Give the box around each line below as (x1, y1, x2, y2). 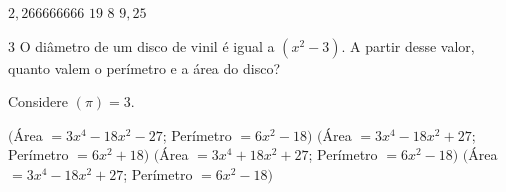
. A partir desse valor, (341, 35, 475, 56)
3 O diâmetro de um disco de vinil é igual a (8, 35, 275, 56)
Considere (8, 91, 69, 112)
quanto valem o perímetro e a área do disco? (8, 57, 280, 78)
